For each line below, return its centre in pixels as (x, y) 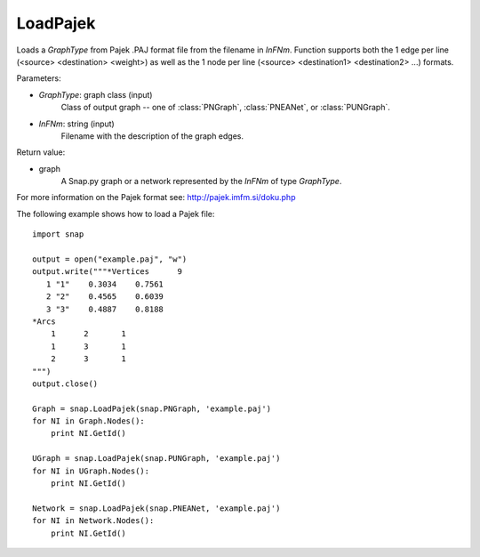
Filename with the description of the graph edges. (152, 136)
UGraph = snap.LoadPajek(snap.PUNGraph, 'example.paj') (156, 459)
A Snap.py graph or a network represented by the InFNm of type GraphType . (201, 182)
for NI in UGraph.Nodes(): (91, 471)
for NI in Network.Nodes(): (93, 521)
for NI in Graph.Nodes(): (89, 421)
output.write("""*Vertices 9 (107, 272)
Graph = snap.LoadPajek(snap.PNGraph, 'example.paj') (152, 408)
